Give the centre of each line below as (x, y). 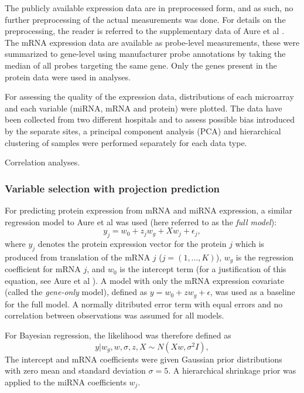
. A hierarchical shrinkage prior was (232, 370)
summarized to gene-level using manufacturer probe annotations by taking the (145, 54)
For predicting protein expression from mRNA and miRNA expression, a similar (148, 210)
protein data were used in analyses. (68, 77)
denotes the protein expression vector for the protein (132, 243)
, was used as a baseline (253, 292)
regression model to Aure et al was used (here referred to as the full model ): (141, 221)
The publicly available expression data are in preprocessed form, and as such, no (149, 8)
